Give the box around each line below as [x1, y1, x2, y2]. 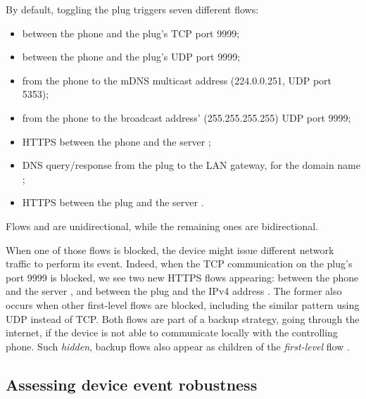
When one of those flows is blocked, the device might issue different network [6, 242, 334, 257]
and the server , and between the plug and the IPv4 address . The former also [6, 284, 342, 298]
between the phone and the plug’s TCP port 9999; [22, 25, 240, 40]
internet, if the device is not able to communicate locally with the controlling [6, 325, 338, 340]
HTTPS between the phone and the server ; [22, 134, 211, 148]
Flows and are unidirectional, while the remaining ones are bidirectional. [6, 218, 318, 233]
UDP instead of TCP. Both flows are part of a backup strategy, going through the [6, 311, 360, 326]
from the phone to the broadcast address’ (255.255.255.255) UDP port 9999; [22, 110, 351, 125]
